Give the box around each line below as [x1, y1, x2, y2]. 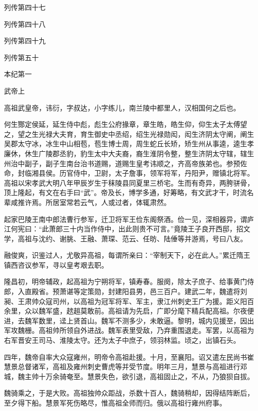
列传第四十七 [4, 2, 46, 12]
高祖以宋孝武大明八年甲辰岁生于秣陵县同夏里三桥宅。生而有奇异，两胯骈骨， [4, 177, 254, 188]
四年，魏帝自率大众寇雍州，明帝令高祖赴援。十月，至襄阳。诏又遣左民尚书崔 [4, 351, 254, 362]
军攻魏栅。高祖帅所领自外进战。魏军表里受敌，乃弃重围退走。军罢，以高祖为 [4, 325, 254, 335]
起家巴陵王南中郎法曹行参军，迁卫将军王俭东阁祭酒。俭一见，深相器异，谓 [4, 213, 247, 224]
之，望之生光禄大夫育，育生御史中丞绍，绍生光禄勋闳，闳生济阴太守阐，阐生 [4, 128, 254, 139]
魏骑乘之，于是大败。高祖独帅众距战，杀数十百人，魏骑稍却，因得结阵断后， [4, 388, 254, 398]
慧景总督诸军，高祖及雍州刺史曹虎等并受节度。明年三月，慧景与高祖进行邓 [4, 361, 247, 372]
